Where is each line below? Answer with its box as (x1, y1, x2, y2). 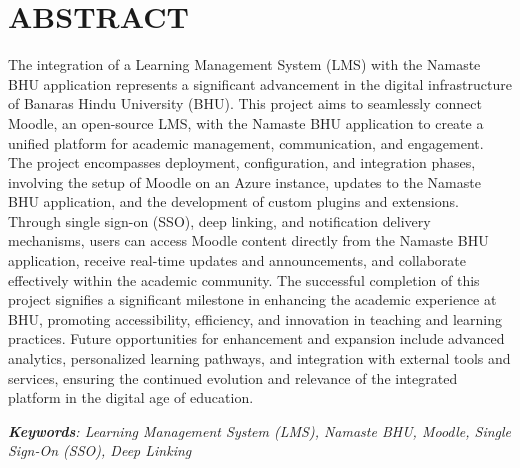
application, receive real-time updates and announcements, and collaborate (8, 250, 467, 271)
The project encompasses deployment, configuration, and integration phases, (8, 152, 476, 173)
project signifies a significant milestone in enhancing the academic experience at (8, 289, 497, 310)
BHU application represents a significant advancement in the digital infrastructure (8, 73, 512, 94)
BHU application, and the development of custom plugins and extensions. (8, 191, 459, 212)
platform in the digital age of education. (8, 387, 254, 408)
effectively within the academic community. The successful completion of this (8, 269, 480, 290)
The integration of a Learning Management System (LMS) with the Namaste (8, 54, 481, 75)
